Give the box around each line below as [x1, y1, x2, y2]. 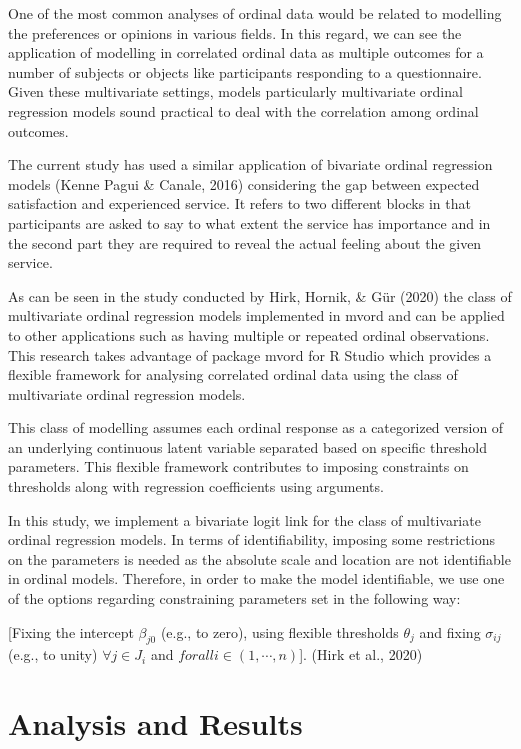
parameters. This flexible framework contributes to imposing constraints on [8, 456, 469, 477]
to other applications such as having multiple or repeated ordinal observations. [8, 324, 490, 345]
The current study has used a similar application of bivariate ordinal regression [8, 154, 493, 175]
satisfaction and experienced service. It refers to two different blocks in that [8, 193, 471, 214]
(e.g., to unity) [8, 644, 98, 665]
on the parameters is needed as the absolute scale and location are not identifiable [8, 548, 511, 569]
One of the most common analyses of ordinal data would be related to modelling [8, 3, 502, 23]
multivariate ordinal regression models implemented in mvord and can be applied [8, 305, 505, 326]
